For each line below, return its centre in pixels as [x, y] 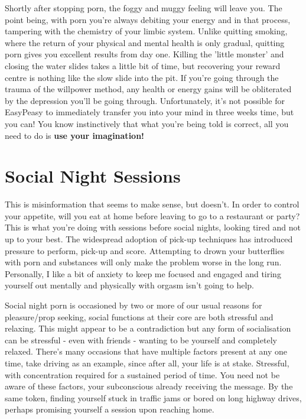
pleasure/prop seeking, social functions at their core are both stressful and [139, 316]
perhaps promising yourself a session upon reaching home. [110, 409]
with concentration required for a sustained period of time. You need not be [142, 374]
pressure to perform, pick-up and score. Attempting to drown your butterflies [145, 250]
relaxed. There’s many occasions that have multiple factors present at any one [146, 351]
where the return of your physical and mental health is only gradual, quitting [145, 42]
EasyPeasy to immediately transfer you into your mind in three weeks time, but [149, 112]
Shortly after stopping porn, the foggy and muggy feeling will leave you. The [144, 8]
